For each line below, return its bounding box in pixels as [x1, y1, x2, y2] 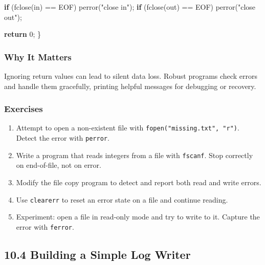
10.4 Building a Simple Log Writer [4, 246, 191, 262]
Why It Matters [4, 50, 72, 63]
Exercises [4, 102, 43, 115]
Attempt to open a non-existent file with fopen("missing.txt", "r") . [16, 122, 239, 133]
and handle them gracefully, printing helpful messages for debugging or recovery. [4, 80, 256, 91]
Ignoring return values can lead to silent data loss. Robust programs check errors [4, 71, 257, 81]
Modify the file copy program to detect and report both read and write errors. [16, 176, 261, 187]
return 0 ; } [4, 29, 41, 39]
